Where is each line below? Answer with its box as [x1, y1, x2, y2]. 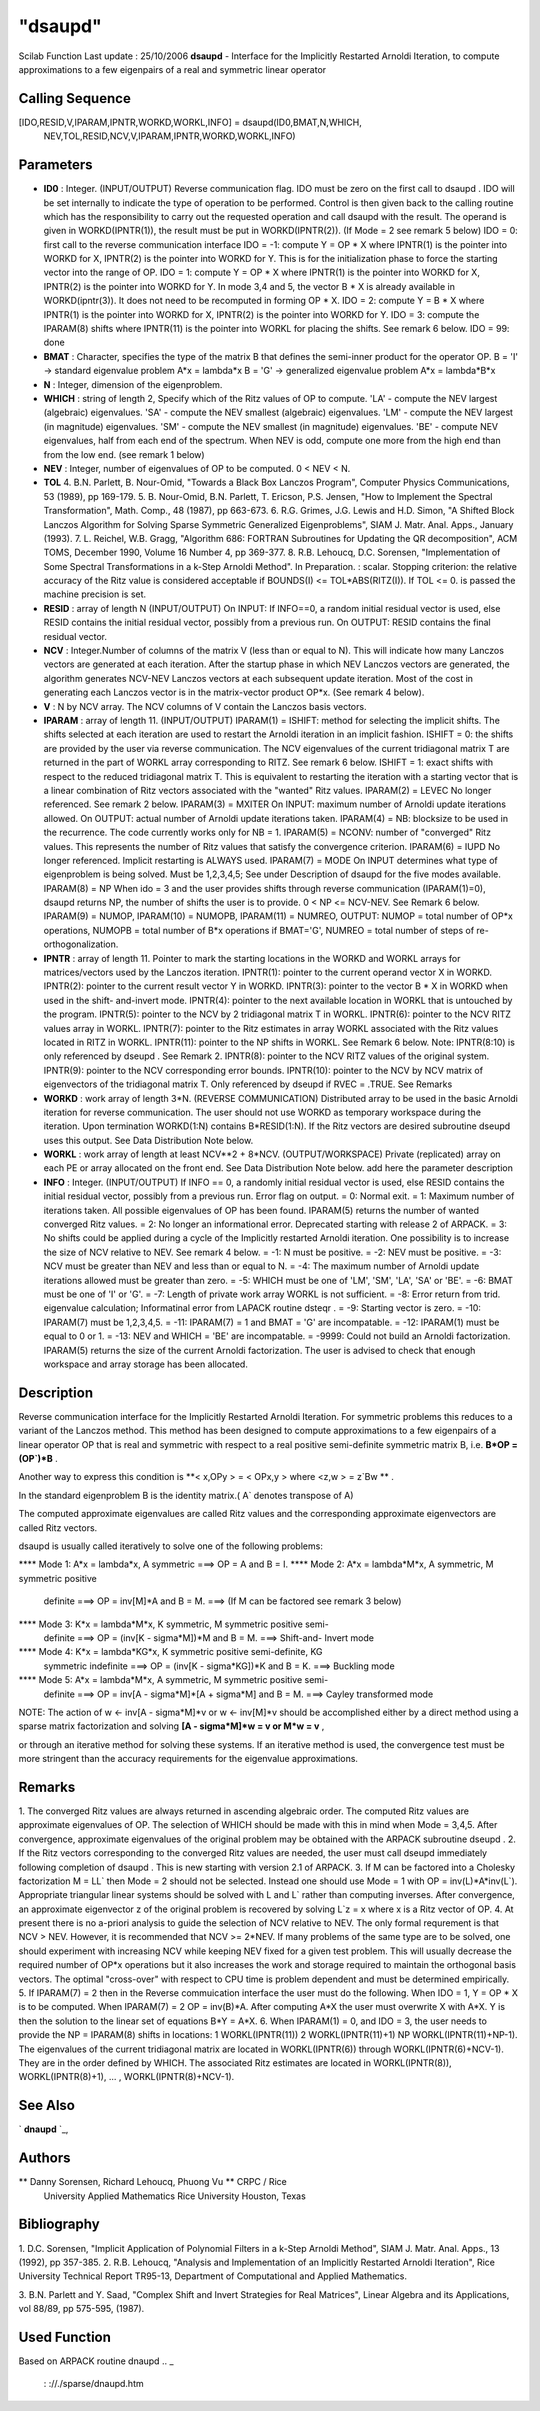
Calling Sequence [18, 90, 132, 107]
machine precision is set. [43, 588, 147, 600]
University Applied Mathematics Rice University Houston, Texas [43, 2190, 307, 2202]
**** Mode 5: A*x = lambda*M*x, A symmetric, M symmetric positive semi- [18, 1674, 329, 1686]
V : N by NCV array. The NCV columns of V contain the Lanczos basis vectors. [43, 700, 367, 712]
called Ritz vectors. [18, 1521, 98, 1534]
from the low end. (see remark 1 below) [43, 448, 205, 460]
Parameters [18, 156, 93, 174]
